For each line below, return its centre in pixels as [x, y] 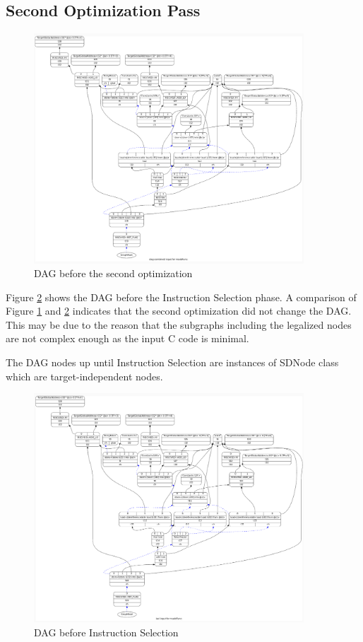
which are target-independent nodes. [84, 376]
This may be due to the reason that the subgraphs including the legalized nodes [179, 324]
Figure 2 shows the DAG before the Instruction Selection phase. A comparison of [181, 297]
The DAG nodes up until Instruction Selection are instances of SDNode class [172, 362]
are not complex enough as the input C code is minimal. [127, 338]
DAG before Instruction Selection [106, 632]
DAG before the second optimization [113, 273]
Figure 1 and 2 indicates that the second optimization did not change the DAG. [179, 311]
